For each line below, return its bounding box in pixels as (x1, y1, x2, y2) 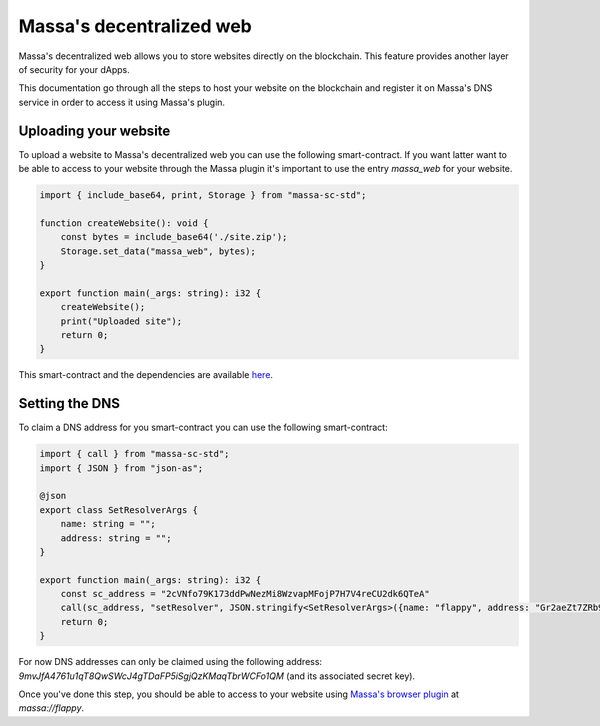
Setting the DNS (18, 395, 120, 412)
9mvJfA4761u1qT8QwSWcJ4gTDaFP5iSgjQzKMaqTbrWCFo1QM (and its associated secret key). (18, 670, 415, 682)
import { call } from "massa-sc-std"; (39, 448, 230, 460)
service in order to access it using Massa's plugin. (18, 96, 225, 108)
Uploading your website (18, 122, 171, 139)
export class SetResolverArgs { (39, 504, 199, 515)
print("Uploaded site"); (60, 315, 183, 327)
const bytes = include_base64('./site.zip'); (60, 231, 288, 243)
